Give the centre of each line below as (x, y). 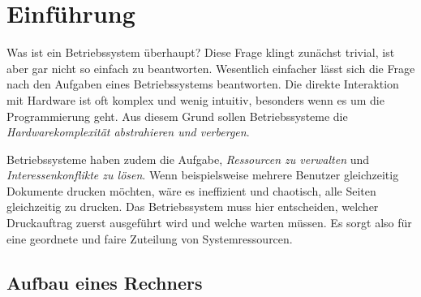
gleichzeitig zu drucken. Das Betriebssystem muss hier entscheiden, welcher (193, 207)
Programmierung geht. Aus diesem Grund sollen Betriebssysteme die (177, 116)
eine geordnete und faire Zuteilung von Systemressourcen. (150, 238)
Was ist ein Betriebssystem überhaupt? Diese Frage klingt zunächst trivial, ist (201, 52)
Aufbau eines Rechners (105, 282)
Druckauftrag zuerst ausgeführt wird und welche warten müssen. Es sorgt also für (209, 223)
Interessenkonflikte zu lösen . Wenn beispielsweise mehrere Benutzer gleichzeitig (203, 175)
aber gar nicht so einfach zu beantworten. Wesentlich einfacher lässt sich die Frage (211, 68)
